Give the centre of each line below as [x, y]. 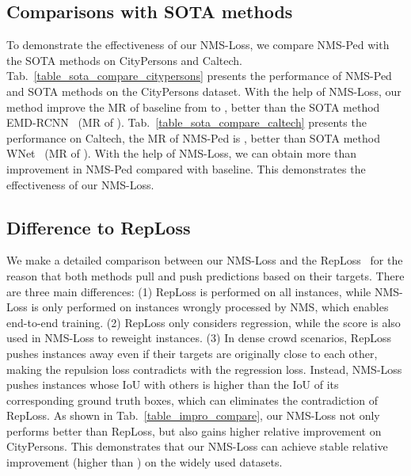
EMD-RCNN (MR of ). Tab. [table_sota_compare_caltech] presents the [186, 122]
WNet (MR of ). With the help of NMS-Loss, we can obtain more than [181, 153]
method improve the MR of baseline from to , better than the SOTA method [193, 107]
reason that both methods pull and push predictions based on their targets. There [205, 275]
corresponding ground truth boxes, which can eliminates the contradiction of [192, 400]
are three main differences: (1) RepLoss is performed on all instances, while [189, 291]
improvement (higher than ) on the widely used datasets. [145, 462]
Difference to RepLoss [99, 227]
